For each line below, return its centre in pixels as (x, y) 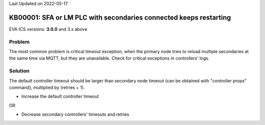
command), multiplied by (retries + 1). (47, 87)
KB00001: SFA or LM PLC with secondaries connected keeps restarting (120, 17)
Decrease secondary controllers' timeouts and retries (75, 114)
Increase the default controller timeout (60, 96)
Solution (19, 71)
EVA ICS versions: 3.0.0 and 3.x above (48, 29)
